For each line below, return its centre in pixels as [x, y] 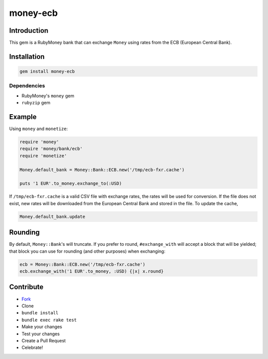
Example [23, 117]
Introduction [29, 31]
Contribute [26, 287]
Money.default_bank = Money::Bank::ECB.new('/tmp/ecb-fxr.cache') [102, 170]
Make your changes [42, 327]
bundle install [40, 313]
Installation [27, 56]
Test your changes [41, 334]
